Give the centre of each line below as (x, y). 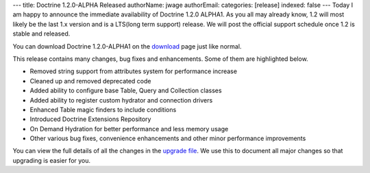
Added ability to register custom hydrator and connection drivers (121, 100)
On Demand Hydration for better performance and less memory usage (129, 129)
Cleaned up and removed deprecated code (90, 81)
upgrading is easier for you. (52, 160)
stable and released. (41, 34)
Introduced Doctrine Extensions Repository (90, 119)
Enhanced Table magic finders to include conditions (103, 109)
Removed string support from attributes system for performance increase (134, 71)
